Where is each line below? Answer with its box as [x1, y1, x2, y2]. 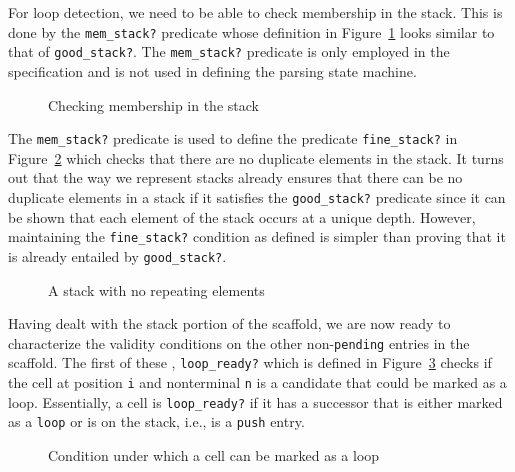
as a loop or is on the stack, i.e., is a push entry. [8, 411, 305, 432]
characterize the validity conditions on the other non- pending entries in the [8, 332, 470, 353]
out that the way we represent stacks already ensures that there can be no [8, 167, 463, 188]
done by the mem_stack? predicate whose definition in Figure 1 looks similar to [8, 21, 495, 42]
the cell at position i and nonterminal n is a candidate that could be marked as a [8, 372, 507, 392]
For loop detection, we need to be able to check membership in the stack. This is [8, 2, 503, 22]
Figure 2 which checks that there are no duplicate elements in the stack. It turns [8, 147, 504, 168]
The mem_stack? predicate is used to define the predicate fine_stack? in [8, 128, 458, 149]
